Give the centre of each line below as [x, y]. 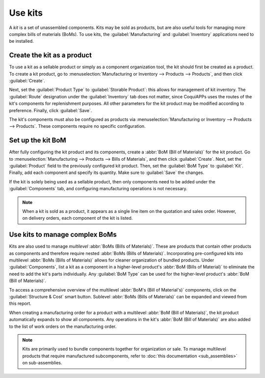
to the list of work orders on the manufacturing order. [63, 326]
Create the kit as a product [50, 55]
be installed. [21, 41]
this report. [20, 304]
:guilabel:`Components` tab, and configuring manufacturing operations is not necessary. [98, 189]
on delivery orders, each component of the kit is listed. [78, 218]
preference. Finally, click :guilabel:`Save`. [51, 110]
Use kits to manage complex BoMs [63, 235]
